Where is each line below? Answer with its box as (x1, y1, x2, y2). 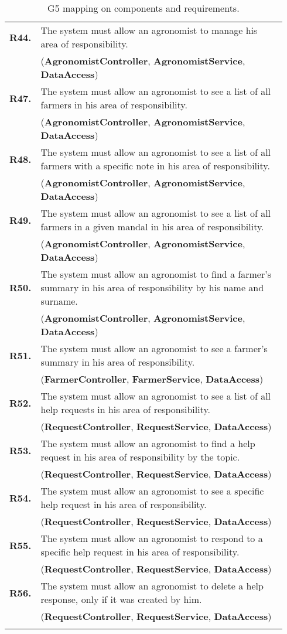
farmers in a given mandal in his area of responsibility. (40, 220, 264, 233)
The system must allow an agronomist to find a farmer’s (40, 267, 271, 281)
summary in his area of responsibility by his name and (40, 281, 264, 294)
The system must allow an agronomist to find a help (40, 437, 255, 450)
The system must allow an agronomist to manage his (40, 23, 258, 37)
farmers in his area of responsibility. (40, 98, 187, 111)
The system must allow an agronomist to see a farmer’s (40, 342, 268, 355)
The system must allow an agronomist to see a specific (40, 484, 264, 497)
